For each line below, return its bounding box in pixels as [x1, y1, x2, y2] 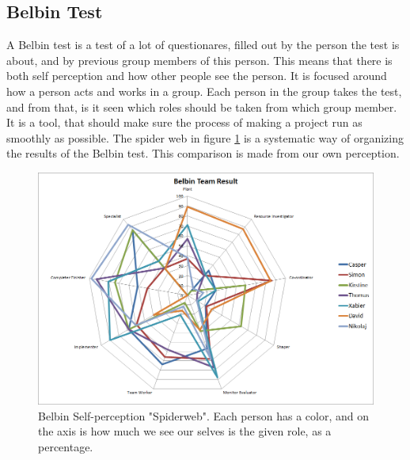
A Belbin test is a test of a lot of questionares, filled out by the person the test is [6, 36, 400, 53]
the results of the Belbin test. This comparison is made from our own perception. [6, 145, 400, 162]
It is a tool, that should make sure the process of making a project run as [6, 114, 363, 131]
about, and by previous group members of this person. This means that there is [6, 51, 393, 68]
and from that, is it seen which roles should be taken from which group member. [6, 98, 397, 115]
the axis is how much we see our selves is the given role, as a [38, 423, 332, 439]
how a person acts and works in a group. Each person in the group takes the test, [6, 82, 402, 99]
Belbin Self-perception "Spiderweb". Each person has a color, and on [38, 407, 369, 424]
